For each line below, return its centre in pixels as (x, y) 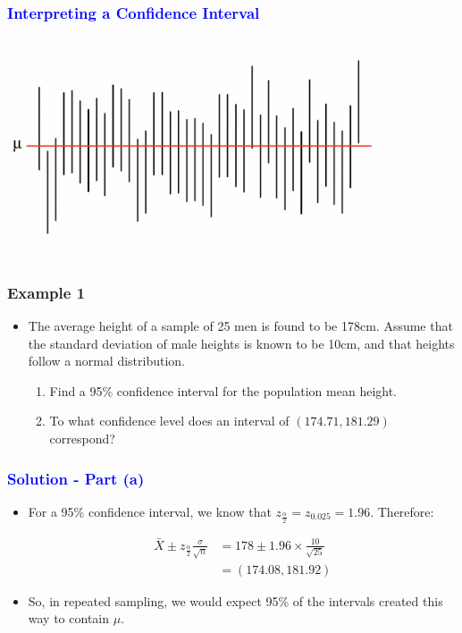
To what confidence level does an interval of (169, 421)
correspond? (82, 439)
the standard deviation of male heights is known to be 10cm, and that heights (241, 343)
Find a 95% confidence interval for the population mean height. (223, 390)
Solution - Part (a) (76, 478)
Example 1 (46, 292)
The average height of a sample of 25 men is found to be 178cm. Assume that (240, 326)
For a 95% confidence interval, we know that (150, 511)
